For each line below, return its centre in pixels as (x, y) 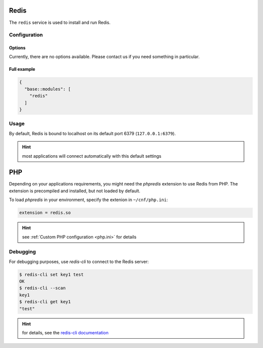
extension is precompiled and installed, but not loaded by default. (75, 191)
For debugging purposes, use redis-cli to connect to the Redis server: (79, 262)
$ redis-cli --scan (42, 288)
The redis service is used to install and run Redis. (60, 22)
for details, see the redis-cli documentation (66, 333)
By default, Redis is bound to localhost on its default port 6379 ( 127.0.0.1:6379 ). (93, 133)
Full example (22, 69)
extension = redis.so (45, 213)
